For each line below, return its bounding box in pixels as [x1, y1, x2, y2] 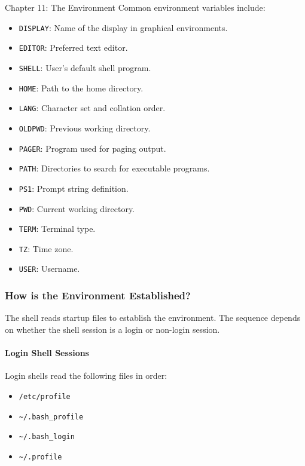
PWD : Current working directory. [19, 202, 135, 214]
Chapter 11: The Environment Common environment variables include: [5, 1, 266, 13]
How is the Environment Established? [5, 288, 191, 303]
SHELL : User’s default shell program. [19, 61, 151, 73]
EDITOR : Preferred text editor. [19, 41, 128, 54]
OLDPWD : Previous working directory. [19, 121, 151, 134]
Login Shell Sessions [5, 347, 89, 359]
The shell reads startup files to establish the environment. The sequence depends [5, 311, 301, 324]
